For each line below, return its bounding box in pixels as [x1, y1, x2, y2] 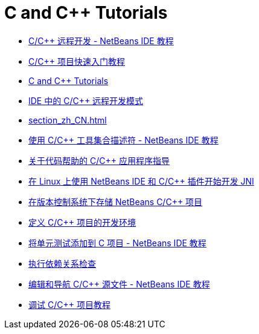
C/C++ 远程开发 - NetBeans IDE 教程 [28, 35, 174, 46]
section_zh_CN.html [28, 114, 107, 125]
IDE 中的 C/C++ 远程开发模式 [28, 95, 144, 106]
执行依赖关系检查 [28, 258, 96, 269]
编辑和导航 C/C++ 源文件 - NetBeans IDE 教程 [28, 278, 210, 289]
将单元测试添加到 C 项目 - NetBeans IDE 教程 [28, 237, 206, 248]
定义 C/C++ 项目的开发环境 [28, 217, 136, 228]
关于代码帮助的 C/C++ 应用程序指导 [28, 155, 170, 166]
